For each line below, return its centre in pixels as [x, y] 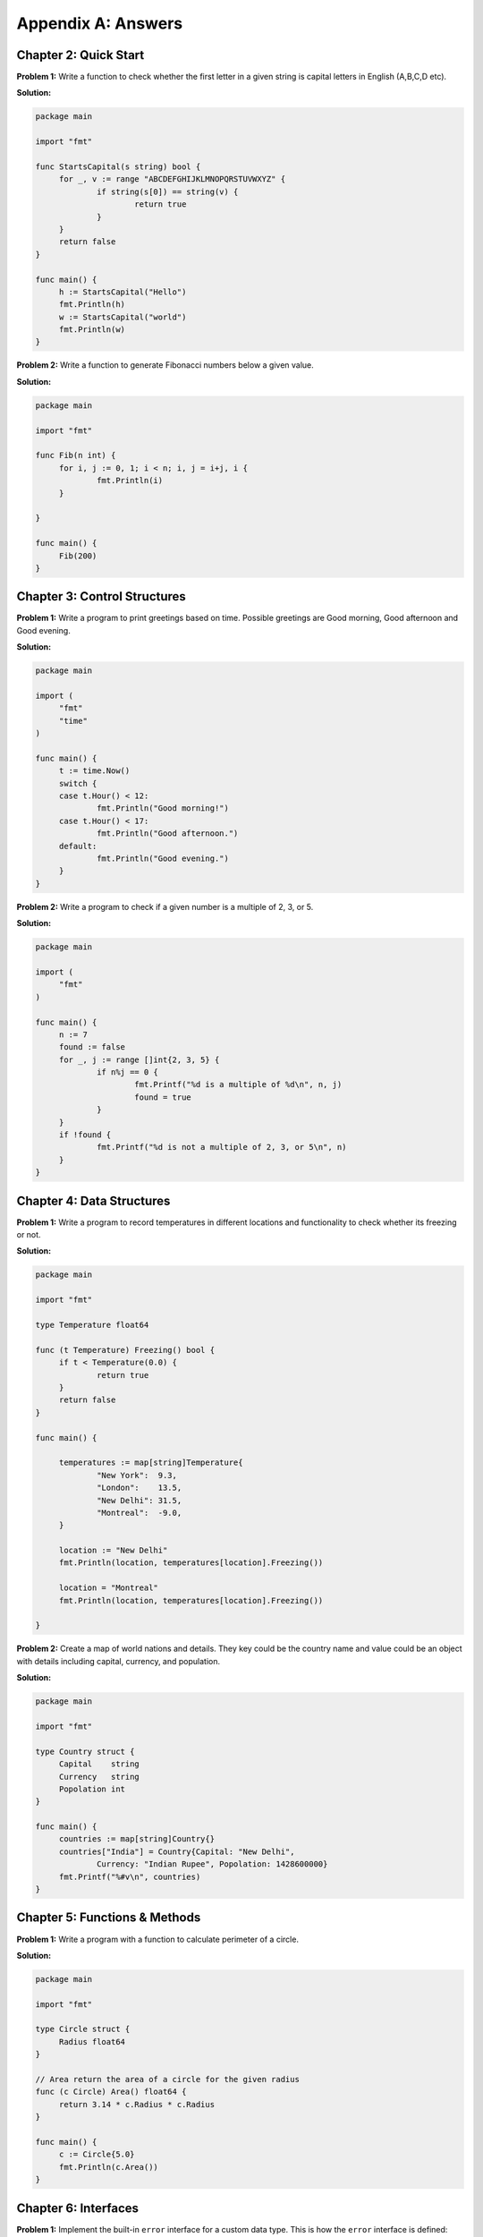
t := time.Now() [94, 771]
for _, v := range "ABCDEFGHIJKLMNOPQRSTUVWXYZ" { [172, 179]
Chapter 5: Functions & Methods [109, 1918]
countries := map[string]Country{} [136, 1839]
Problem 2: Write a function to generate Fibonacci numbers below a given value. [165, 365]
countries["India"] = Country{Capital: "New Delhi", [177, 1851]
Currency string [99, 1777]
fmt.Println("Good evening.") [163, 859]
